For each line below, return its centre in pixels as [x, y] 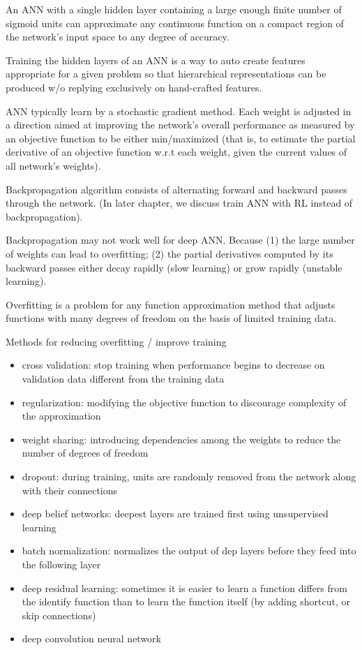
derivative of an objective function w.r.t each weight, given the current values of [176, 152]
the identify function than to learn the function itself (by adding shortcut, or [186, 601]
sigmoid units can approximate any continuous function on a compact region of [175, 23]
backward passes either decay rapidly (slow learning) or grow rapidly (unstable [174, 267]
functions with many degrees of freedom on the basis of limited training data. [171, 318]
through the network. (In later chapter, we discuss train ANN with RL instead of [179, 203]
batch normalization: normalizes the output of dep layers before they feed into [189, 551]
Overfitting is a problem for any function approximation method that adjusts [171, 304]
